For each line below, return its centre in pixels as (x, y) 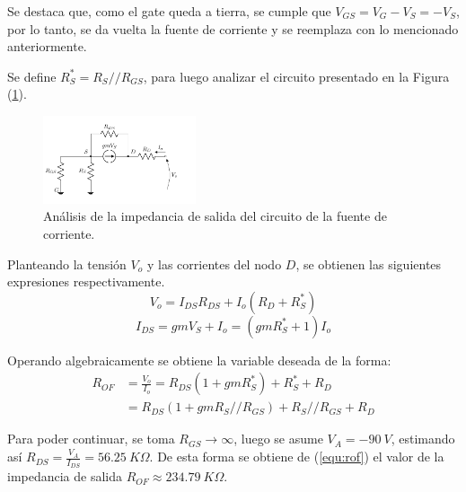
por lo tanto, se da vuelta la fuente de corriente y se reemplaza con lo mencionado (233, 28)
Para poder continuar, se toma (91, 439)
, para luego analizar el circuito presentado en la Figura (296, 76)
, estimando (423, 439)
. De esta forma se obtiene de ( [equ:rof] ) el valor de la (297, 457)
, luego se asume (278, 439)
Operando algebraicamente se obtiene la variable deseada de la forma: (199, 360)
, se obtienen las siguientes (369, 264)
